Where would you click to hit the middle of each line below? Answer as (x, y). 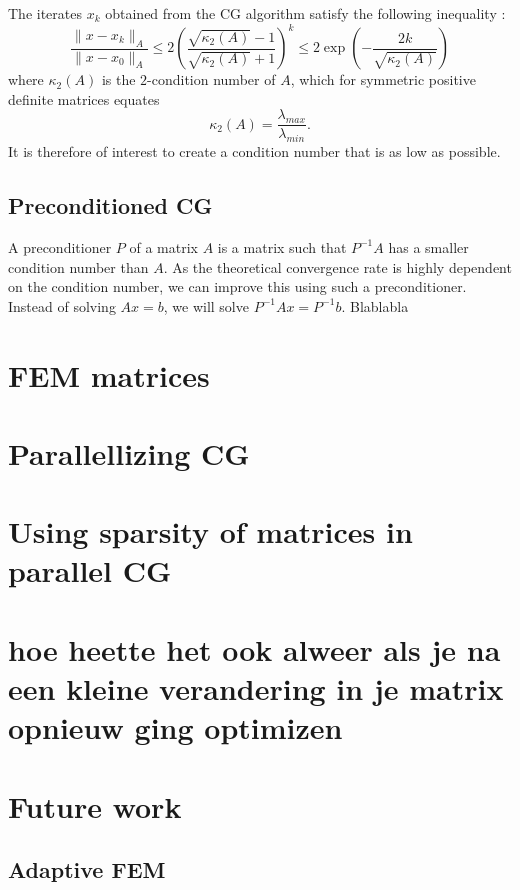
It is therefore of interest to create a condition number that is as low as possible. (254, 151)
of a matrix (163, 246)
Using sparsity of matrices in (210, 531)
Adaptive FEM (87, 869)
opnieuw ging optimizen (175, 727)
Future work (95, 805)
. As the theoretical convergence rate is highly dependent (337, 266)
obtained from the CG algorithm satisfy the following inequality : (305, 13)
